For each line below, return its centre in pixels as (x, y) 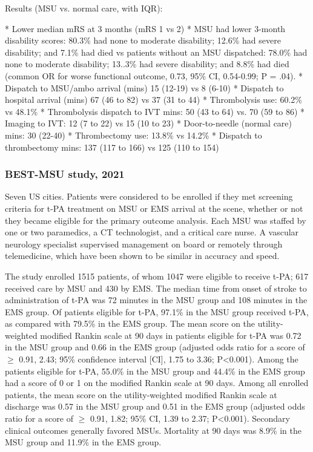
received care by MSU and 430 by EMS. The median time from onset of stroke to (156, 288)
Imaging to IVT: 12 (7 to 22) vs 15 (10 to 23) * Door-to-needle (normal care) (148, 123)
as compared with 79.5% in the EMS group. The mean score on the (130, 323)
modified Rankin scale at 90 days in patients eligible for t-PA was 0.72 (171, 335)
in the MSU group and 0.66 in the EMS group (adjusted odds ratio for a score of (155, 347)
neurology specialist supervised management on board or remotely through (144, 244)
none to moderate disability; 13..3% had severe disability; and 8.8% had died (147, 64)
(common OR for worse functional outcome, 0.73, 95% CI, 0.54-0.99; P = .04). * (154, 75)
